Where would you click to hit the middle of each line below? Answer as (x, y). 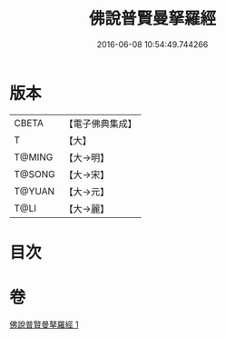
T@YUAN (34, 191)
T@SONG (35, 174)
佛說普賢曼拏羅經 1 (44, 324)
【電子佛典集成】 (101, 124)
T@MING (34, 157)
